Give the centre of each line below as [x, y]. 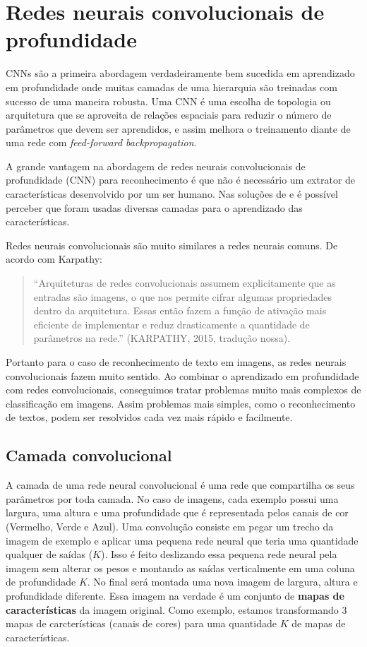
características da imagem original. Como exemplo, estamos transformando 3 [176, 609]
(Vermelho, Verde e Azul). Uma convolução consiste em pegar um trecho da [170, 526]
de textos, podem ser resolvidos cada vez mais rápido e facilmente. [149, 417]
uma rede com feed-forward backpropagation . [101, 142]
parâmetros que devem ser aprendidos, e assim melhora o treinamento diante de [178, 128]
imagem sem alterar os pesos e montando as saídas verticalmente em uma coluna [180, 568]
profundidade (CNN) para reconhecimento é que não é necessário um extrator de [181, 180]
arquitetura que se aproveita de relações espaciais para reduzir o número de [169, 115]
